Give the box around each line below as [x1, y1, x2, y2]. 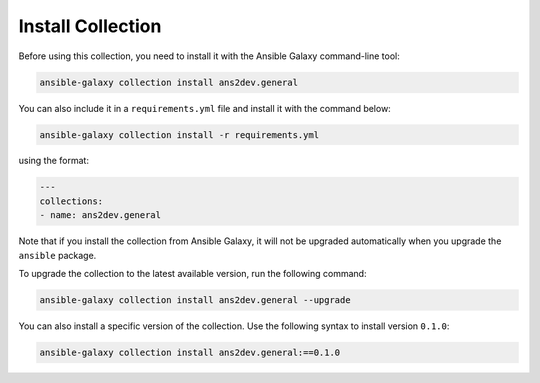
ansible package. [18, 249, 97, 261]
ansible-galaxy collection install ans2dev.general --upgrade [39, 295, 351, 305]
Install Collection [18, 15, 162, 37]
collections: [39, 195, 104, 207]
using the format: [18, 155, 90, 167]
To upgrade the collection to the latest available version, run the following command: [18, 268, 367, 280]
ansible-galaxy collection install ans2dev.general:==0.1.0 [39, 346, 341, 358]
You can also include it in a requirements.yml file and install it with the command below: [18, 102, 392, 114]
